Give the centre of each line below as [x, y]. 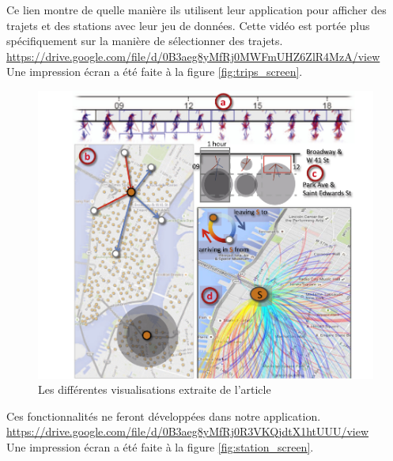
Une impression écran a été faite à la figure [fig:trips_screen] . [155, 72]
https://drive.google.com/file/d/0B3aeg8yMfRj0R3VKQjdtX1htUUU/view [188, 431]
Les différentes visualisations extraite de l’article [155, 389]
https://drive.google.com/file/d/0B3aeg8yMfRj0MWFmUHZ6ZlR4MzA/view [193, 56]
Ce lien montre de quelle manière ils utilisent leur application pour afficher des [196, 9]
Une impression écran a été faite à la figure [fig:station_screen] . [160, 446]
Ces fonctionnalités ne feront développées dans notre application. [164, 416]
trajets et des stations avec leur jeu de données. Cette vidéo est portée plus [188, 25]
